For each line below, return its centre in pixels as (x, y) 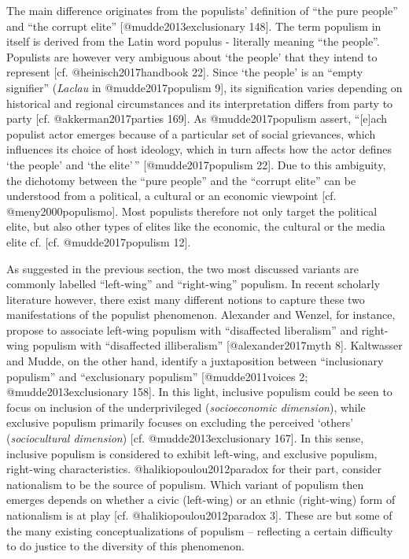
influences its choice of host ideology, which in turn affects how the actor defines (199, 149)
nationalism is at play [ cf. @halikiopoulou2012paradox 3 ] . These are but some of (199, 515)
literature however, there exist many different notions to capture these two (186, 299)
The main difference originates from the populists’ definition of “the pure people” (202, 10)
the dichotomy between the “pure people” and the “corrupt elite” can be (181, 180)
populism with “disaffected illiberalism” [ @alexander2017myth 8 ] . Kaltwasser (217, 345)
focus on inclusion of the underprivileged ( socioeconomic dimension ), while (186, 407)
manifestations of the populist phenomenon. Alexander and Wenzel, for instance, (201, 315)
